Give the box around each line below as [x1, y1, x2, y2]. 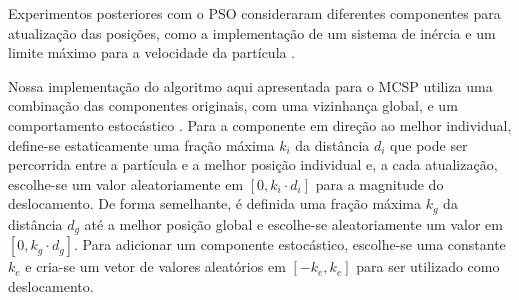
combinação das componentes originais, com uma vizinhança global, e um [8, 95, 458, 116]
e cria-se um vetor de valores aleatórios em [25, 256, 286, 277]
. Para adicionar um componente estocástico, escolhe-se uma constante [73, 234, 506, 255]
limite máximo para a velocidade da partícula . [8, 42, 296, 63]
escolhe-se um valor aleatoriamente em [8, 173, 244, 194]
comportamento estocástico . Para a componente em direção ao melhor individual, [8, 114, 512, 135]
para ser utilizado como [356, 256, 500, 277]
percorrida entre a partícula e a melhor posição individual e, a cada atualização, [8, 154, 498, 175]
